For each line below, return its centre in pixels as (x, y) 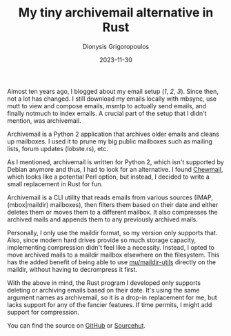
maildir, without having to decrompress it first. (72, 269)
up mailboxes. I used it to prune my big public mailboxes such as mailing (110, 141)
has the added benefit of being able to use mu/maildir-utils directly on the (112, 262)
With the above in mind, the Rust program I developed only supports (104, 283)
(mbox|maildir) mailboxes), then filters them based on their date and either (113, 204)
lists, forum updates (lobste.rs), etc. (58, 148)
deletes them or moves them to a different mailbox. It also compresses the (113, 212)
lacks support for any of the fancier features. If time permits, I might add (110, 304)
